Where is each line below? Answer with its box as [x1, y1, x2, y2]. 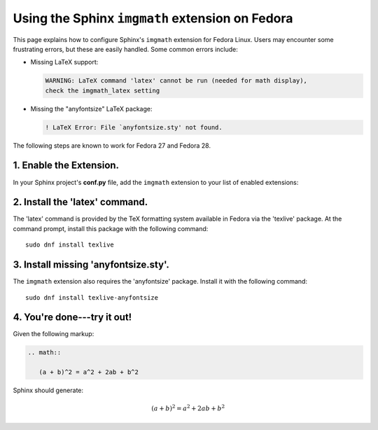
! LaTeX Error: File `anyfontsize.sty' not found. [45, 123, 223, 131]
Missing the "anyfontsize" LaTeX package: [30, 104, 153, 113]
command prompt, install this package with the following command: [13, 224, 209, 233]
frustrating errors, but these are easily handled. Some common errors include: [13, 45, 238, 53]
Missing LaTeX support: [30, 58, 99, 67]
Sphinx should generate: [13, 386, 84, 395]
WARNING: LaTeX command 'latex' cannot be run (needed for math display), [45, 77, 308, 85]
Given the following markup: [13, 330, 94, 338]
